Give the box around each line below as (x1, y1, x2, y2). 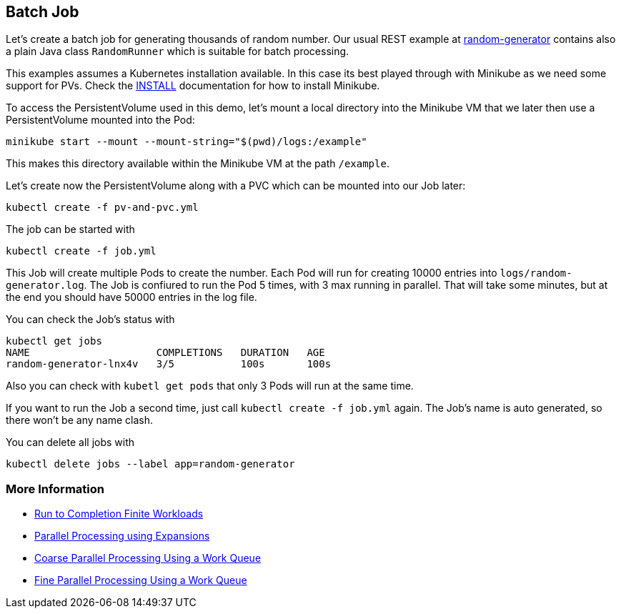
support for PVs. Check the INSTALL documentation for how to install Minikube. (6, 79, 380, 92)
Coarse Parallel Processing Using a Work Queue (34, 552, 262, 565)
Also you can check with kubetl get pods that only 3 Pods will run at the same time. (6, 380, 414, 392)
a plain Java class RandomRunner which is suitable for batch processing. (6, 45, 349, 58)
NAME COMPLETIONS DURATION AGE (6, 347, 325, 359)
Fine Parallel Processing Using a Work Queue (34, 574, 247, 587)
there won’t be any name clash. (6, 414, 153, 427)
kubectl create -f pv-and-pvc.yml (6, 202, 199, 214)
